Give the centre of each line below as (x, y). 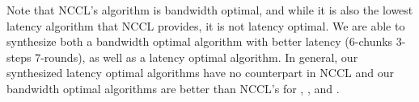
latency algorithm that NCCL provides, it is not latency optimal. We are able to (206, 25)
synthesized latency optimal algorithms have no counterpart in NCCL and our (200, 73)
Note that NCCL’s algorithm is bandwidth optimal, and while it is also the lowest (210, 10)
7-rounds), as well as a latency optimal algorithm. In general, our (197, 57)
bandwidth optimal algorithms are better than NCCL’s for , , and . (173, 88)
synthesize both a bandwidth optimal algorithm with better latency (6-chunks (200, 41)
